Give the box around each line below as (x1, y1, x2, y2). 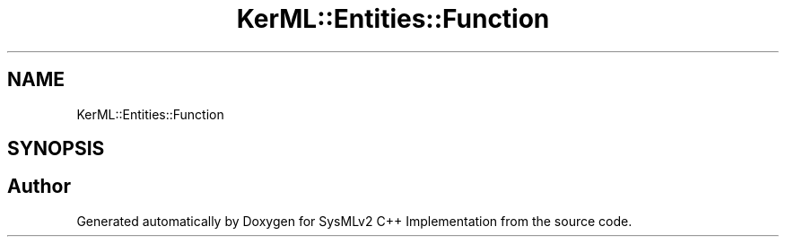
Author (7, 175, 71, 198)
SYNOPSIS (7, 137, 105, 161)
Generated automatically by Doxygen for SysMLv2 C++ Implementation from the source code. (76, 213, 633, 229)
